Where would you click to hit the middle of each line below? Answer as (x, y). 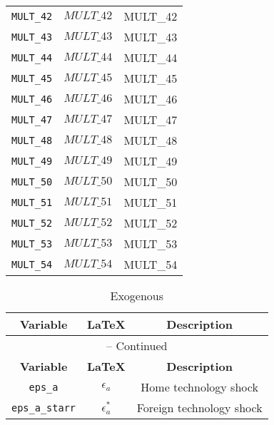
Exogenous (137, 296)
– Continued (137, 345)
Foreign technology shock (199, 408)
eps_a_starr (44, 408)
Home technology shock (199, 387)
